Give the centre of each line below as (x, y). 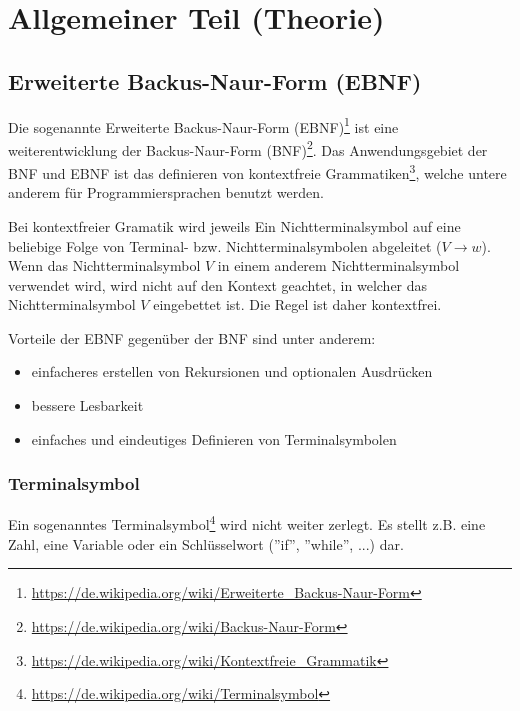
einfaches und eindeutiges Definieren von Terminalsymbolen (214, 438)
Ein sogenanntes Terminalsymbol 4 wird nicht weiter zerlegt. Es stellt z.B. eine (247, 523)
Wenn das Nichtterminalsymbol (104, 265)
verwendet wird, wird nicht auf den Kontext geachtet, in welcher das (218, 284)
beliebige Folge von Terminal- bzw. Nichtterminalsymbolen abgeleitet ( (225, 245)
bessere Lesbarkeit (87, 405)
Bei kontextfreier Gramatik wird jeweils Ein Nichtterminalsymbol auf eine (234, 225)
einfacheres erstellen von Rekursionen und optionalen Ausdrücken (232, 371)
